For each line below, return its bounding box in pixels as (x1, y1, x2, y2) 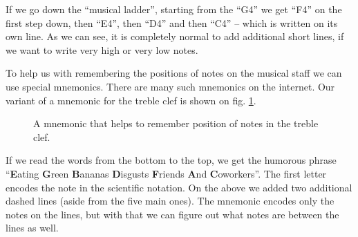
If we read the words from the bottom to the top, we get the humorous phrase (6, 153, 337, 167)
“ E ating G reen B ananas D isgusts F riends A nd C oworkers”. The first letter (6, 166, 327, 180)
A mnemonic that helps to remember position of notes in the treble (33, 116, 319, 131)
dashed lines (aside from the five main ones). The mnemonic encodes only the (6, 193, 335, 208)
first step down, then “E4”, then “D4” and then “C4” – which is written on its (6, 15, 338, 30)
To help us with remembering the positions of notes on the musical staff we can (6, 66, 342, 80)
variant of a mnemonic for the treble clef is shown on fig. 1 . (6, 93, 256, 107)
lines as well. (6, 220, 59, 235)
